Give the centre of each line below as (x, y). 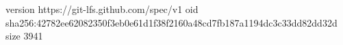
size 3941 (24, 36)
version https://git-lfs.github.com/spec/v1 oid (102, 9)
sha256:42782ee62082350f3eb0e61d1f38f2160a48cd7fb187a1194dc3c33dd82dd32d (171, 22)
